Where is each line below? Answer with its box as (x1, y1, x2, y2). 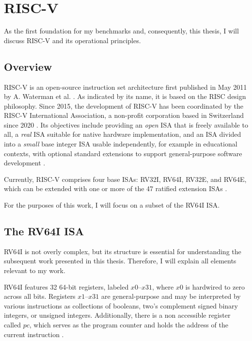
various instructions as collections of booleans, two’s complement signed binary (4, 300, 238, 310)
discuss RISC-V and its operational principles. (4, 35, 141, 45)
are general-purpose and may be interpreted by (101, 291, 241, 301)
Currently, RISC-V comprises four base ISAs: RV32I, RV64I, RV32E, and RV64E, (4, 174, 247, 184)
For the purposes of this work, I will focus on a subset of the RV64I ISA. (4, 200, 220, 210)
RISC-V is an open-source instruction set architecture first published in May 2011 (4, 81, 247, 92)
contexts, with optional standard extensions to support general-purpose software (4, 148, 242, 158)
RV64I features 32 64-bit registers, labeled (4, 281, 129, 292)
